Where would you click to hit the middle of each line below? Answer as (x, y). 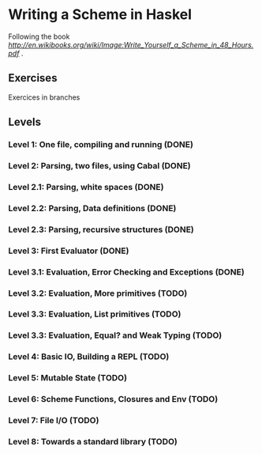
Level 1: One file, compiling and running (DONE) (101, 145)
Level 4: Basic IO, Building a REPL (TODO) (89, 357)
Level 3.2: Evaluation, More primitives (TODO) (98, 293)
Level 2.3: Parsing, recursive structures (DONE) (101, 229)
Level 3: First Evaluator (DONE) (69, 251)
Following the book (39, 36)
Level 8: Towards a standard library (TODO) (93, 441)
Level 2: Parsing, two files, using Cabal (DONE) (99, 165)
